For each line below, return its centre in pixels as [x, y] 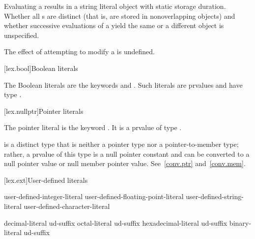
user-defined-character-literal [67, 206]
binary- [240, 222]
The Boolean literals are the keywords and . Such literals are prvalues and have [123, 85]
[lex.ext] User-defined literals [46, 180]
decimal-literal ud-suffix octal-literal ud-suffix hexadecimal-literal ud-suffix [116, 222]
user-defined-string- [215, 196]
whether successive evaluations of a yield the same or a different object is [114, 25]
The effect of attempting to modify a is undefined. [79, 51]
